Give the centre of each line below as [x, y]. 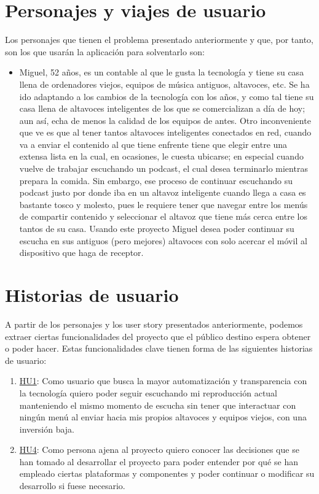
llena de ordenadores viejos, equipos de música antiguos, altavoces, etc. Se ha [164, 84]
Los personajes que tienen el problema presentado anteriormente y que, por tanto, [159, 40]
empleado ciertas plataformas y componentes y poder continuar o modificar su [167, 473]
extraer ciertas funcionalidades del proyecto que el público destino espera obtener [158, 336]
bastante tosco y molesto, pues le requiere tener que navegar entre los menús [163, 204]
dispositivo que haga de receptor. [81, 253]
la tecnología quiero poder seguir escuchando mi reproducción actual [148, 392]
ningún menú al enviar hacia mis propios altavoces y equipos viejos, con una [163, 417]
